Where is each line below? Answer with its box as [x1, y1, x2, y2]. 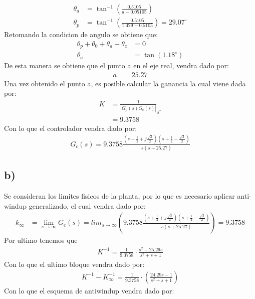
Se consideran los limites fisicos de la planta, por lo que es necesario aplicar [4, 191, 235, 201]
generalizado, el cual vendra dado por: [29, 200, 146, 211]
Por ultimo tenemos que [4, 235, 78, 245]
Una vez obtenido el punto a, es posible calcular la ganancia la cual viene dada [4, 78, 246, 88]
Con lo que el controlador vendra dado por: [4, 122, 137, 133]
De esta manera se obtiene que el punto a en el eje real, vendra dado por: [4, 60, 229, 71]
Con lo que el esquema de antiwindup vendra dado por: [4, 285, 174, 295]
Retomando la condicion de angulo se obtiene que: [4, 29, 158, 40]
